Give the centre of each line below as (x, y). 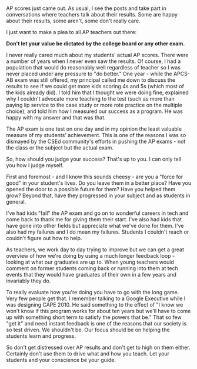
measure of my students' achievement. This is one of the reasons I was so (96, 135)
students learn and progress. (41, 336)
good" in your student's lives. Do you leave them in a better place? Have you (99, 183)
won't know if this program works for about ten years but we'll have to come (98, 311)
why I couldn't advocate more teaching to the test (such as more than (90, 99)
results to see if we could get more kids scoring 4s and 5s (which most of (95, 87)
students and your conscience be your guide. (61, 360)
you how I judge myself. (35, 165)
